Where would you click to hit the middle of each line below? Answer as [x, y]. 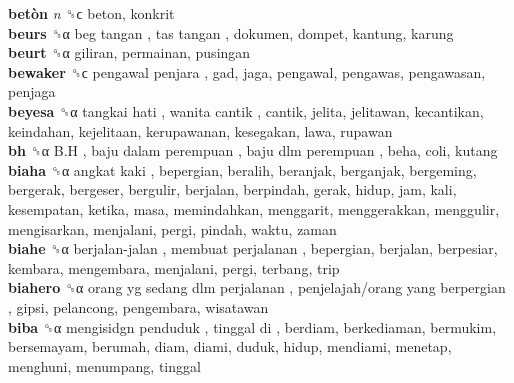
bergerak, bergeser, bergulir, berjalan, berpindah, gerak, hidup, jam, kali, [232, 189]
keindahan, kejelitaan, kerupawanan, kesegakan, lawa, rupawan [200, 130]
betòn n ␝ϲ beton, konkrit [91, 13]
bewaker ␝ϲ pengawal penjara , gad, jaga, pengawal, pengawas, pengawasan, [247, 71]
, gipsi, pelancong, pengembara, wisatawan [138, 306]
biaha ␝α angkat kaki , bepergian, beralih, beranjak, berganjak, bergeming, [242, 169]
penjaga [32, 91]
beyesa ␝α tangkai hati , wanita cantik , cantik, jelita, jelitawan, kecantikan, [246, 110]
